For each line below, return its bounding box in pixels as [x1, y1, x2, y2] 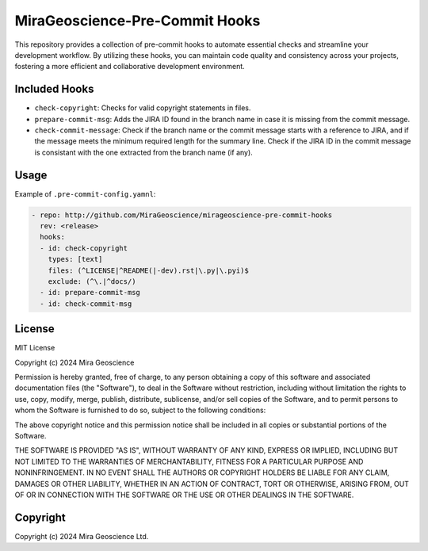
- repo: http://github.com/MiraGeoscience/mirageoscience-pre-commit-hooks [31, 210, 333, 220]
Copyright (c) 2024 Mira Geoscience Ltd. [14, 531, 149, 541]
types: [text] [48, 254, 103, 264]
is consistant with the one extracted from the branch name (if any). [34, 147, 253, 157]
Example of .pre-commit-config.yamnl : [14, 189, 156, 198]
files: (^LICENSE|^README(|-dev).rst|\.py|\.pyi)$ [48, 266, 249, 275]
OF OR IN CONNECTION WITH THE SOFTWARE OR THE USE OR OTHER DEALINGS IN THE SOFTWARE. [14, 490, 354, 499]
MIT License [14, 343, 55, 353]
